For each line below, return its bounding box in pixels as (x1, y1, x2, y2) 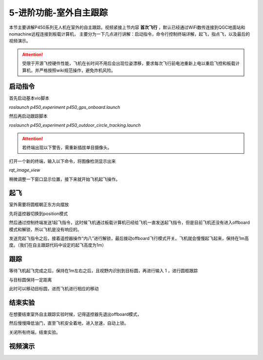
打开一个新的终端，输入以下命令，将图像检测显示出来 (9, 158, 116, 164)
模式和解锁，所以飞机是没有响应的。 (9, 226, 82, 232)
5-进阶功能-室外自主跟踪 (9, 7, 108, 18)
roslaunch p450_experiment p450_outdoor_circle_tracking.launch (9, 122, 141, 128)
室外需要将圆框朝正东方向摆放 (9, 201, 69, 207)
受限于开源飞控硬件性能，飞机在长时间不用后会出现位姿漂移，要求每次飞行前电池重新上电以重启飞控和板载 (22, 60, 236, 66)
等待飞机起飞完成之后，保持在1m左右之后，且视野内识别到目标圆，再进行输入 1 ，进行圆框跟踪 (9, 268, 198, 274)
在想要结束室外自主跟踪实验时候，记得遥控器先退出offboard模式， (9, 311, 142, 317)
